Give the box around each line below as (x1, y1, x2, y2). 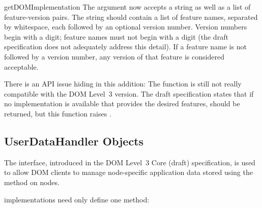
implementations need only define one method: (4, 194, 150, 204)
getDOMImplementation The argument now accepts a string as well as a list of (4, 2, 251, 12)
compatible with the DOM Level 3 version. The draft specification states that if (4, 88, 254, 99)
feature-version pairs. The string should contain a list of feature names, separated (4, 11, 258, 22)
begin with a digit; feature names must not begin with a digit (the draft (4, 31, 228, 42)
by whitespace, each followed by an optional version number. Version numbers (4, 21, 247, 32)
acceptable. (4, 61, 39, 72)
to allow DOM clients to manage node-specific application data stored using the (4, 167, 253, 177)
